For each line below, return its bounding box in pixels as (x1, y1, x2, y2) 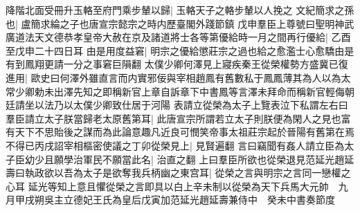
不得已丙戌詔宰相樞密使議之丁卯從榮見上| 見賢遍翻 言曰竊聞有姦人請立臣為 (6, 138, 345, 152)
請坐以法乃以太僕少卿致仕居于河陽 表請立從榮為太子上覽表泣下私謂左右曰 (15, 98, 348, 112)
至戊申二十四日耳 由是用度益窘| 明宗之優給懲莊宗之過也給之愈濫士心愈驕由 (6, 43, 345, 57)
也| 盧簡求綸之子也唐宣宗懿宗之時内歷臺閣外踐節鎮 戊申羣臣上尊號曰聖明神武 (6, 16, 354, 30)
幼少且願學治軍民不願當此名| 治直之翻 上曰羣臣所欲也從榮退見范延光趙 (24, 152, 345, 166)
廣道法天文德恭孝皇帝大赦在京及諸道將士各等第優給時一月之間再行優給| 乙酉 (6, 30, 351, 44)
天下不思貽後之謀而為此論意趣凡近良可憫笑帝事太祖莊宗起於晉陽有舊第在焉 (15, 125, 354, 139)
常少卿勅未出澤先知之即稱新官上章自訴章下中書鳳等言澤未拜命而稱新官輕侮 (6, 84, 345, 98)
